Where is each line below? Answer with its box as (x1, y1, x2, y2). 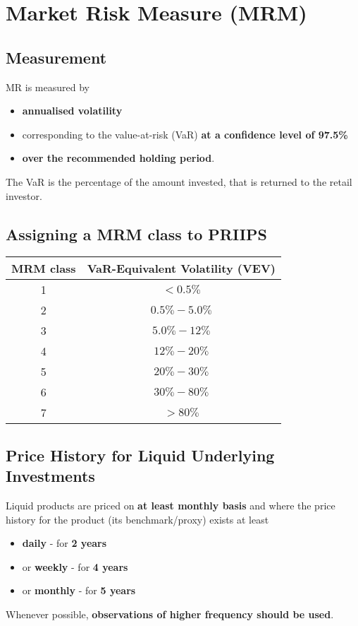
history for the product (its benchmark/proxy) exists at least (6, 512, 269, 526)
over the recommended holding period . (22, 150, 215, 165)
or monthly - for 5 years (22, 583, 136, 598)
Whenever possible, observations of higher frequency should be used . (6, 606, 334, 621)
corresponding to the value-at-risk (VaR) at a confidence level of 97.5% (22, 126, 348, 141)
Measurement (6, 46, 107, 68)
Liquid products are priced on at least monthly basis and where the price (6, 497, 335, 512)
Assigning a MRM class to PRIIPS (6, 223, 267, 244)
